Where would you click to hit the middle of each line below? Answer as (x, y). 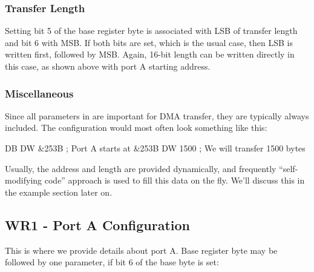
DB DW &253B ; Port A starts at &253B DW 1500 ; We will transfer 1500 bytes (155, 148)
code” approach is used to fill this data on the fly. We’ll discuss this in (175, 180)
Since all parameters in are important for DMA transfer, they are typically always (157, 115)
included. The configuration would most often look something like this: (136, 128)
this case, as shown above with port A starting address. (108, 66)
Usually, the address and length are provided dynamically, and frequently (141, 168)
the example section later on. (59, 192)
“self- (289, 168)
